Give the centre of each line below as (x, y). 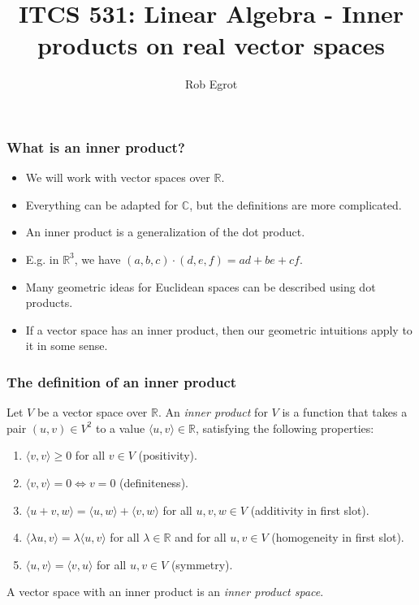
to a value (120, 428)
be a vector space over (92, 412)
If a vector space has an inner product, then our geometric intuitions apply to (219, 329)
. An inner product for (213, 412)
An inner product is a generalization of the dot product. (165, 232)
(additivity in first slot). (310, 510)
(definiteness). (154, 482)
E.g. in (42, 259)
